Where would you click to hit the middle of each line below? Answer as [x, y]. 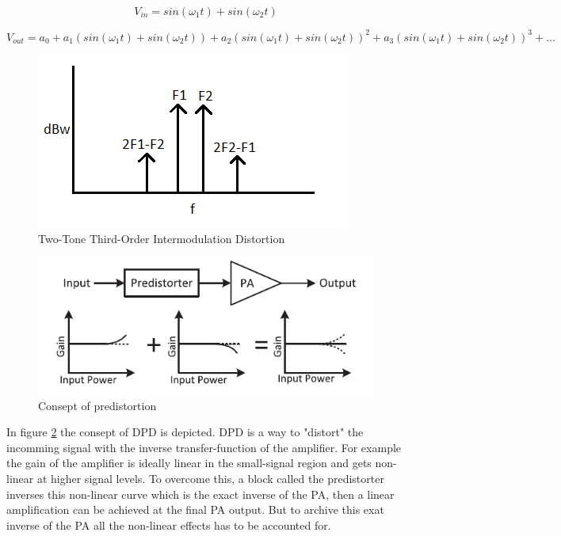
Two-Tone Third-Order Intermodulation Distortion [162, 239]
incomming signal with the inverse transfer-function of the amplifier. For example [204, 447]
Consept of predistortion [97, 405]
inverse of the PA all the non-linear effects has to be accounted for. [169, 525]
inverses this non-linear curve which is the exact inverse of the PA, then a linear [200, 494]
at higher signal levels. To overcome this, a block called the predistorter [210, 479]
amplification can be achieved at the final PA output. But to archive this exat [195, 509]
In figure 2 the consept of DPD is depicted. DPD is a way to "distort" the [185, 432]
